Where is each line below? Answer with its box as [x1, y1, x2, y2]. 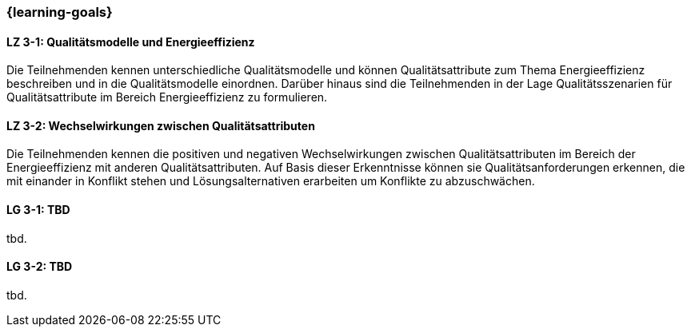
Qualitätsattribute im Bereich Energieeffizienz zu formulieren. [6, 90, 328, 105]
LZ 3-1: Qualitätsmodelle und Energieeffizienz [6, 34, 255, 49]
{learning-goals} [6, 4, 113, 20]
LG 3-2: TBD [6, 260, 73, 274]
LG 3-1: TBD [6, 203, 70, 217]
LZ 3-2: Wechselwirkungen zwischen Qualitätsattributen [6, 118, 315, 133]
